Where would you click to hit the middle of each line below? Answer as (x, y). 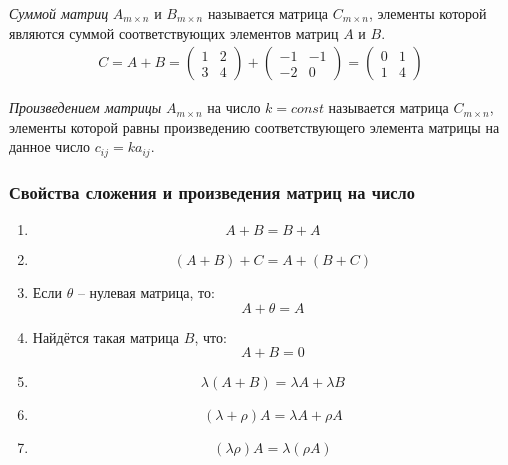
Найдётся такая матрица (106, 336)
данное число (50, 146)
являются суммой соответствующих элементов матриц (174, 32)
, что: (210, 336)
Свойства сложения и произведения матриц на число (212, 191)
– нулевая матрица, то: (146, 292)
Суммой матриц (59, 13)
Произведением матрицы (85, 107)
